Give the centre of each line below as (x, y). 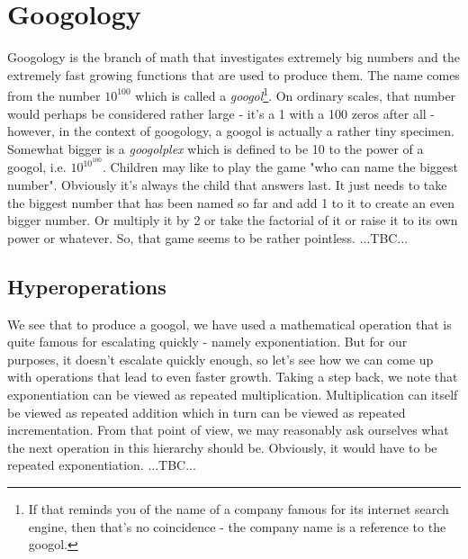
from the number (54, 95)
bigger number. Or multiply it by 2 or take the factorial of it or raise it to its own (233, 220)
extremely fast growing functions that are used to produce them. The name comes (234, 74)
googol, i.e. (37, 167)
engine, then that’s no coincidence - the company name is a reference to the (237, 526)
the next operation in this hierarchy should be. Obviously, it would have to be (222, 447)
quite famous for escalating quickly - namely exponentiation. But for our (207, 342)
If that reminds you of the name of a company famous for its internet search (238, 508)
